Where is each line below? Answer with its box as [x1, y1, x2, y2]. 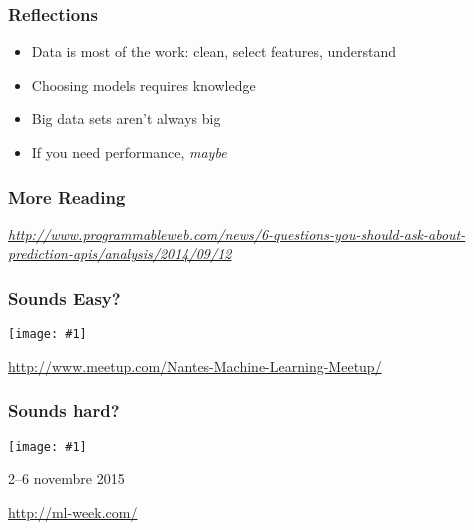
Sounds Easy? [8, 285, 121, 310]
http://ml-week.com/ [8, 501, 138, 522]
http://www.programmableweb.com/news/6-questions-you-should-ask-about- [8, 223, 466, 244]
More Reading [8, 184, 126, 209]
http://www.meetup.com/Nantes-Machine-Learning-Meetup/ [8, 355, 382, 376]
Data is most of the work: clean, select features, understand [31, 41, 397, 62]
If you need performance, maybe [31, 142, 227, 162]
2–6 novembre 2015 [8, 468, 125, 489]
